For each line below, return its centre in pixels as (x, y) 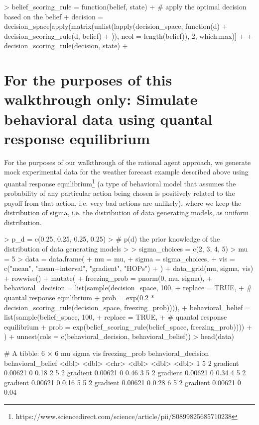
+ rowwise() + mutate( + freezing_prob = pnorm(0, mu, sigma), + (108, 278)
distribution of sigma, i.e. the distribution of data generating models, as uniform (127, 212)
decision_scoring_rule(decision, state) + (66, 45)
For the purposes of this (88, 80)
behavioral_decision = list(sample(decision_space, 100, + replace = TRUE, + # (128, 288)
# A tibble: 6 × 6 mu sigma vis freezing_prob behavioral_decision (107, 353)
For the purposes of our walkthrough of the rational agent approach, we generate (128, 162)
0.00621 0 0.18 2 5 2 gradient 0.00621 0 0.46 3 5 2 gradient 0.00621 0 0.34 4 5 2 (125, 373)
